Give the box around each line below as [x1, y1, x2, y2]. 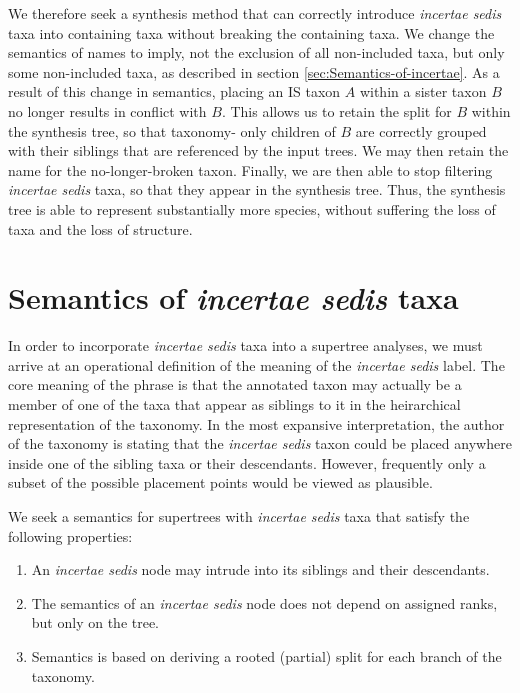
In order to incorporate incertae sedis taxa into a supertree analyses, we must [8, 335, 483, 356]
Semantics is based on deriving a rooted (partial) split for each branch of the [31, 645, 502, 666]
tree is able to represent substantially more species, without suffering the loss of [8, 198, 496, 219]
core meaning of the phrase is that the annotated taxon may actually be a [8, 374, 462, 395]
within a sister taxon [359, 81, 487, 102]
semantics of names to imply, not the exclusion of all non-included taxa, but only [8, 42, 505, 63]
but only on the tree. [31, 612, 160, 633]
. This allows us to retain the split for [221, 100, 452, 121]
